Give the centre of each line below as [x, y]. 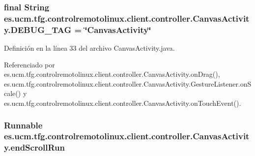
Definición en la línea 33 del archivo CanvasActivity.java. [89, 48]
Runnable [23, 125]
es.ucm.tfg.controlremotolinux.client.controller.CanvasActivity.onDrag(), [112, 74]
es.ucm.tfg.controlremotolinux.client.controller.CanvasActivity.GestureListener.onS [128, 83]
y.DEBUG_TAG [38, 29]
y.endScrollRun [35, 147]
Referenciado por [29, 64]
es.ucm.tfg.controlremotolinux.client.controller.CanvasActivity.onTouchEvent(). [123, 103]
